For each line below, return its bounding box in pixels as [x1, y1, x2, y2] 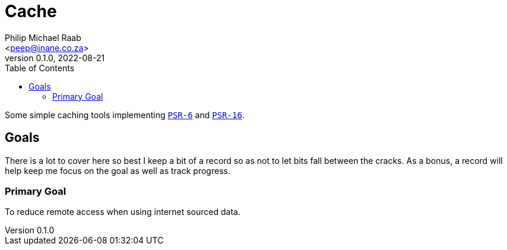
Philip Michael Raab [5, 32, 81, 43]
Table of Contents [5, 62, 75, 73]
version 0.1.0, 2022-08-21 [5, 52, 105, 63]
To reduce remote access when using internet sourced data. [5, 207, 240, 217]
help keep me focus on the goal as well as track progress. [5, 165, 230, 176]
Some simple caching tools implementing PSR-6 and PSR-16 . [5, 109, 245, 120]
